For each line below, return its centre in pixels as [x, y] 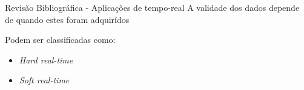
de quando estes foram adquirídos [67, 19]
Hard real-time [46, 59]
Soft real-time [44, 80]
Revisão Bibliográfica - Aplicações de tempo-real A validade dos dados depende [152, 7]
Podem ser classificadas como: [60, 40]
